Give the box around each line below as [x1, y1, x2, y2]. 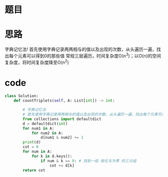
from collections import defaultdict [23, 116, 101, 121]
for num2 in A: [31, 130, 64, 135]
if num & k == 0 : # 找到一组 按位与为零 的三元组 [40, 158, 136, 163]
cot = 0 [23, 144, 39, 149]
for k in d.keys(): [31, 153, 72, 158]
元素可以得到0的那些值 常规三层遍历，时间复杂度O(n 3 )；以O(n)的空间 [18, 52, 161, 58]
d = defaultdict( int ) [23, 121, 68, 126]
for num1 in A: [23, 125, 55, 131]
